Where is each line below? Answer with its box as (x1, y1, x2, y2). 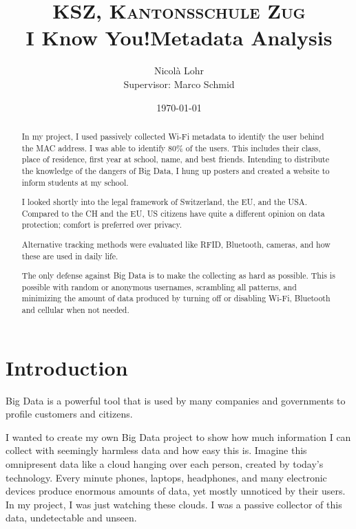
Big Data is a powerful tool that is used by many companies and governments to (6, 393, 346, 407)
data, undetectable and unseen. (6, 510, 137, 525)
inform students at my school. (21, 176, 129, 188)
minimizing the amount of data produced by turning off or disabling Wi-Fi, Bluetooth (21, 292, 331, 304)
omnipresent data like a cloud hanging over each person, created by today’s (6, 457, 324, 471)
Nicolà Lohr (154, 63, 205, 78)
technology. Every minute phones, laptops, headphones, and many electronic (6, 470, 327, 484)
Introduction (6, 353, 128, 381)
